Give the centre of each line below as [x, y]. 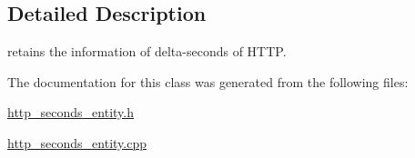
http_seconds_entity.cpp [77, 142]
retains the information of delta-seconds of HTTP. [147, 51]
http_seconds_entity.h [71, 112]
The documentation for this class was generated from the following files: [208, 81]
